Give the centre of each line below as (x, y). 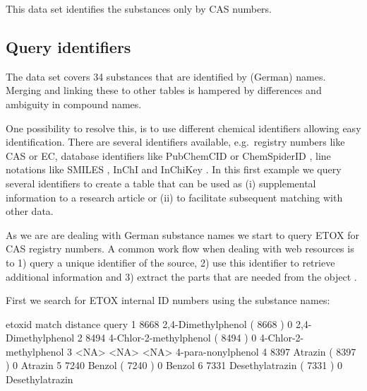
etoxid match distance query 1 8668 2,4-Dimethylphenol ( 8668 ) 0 (149, 323)
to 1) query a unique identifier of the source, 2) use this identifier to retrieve (170, 262)
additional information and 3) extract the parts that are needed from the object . (181, 276)
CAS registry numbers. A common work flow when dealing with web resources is (180, 249)
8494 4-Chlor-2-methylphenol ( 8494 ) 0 (171, 338)
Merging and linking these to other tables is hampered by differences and (164, 90)
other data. (30, 211)
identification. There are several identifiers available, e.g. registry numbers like (175, 142)
